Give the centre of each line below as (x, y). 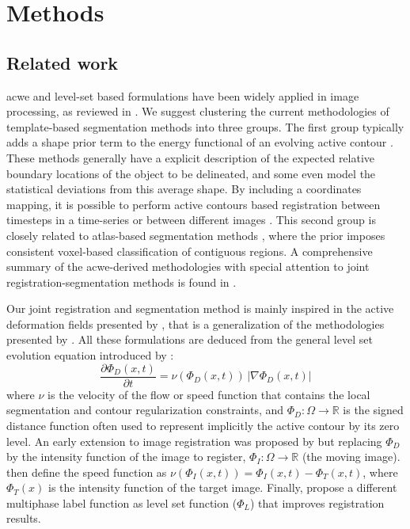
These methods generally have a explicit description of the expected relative (191, 157)
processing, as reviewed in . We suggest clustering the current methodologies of (198, 111)
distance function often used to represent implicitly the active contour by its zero (203, 425)
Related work (63, 62)
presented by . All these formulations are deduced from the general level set (190, 339)
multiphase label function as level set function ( (122, 502)
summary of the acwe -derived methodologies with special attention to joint (188, 266)
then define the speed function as (87, 472)
